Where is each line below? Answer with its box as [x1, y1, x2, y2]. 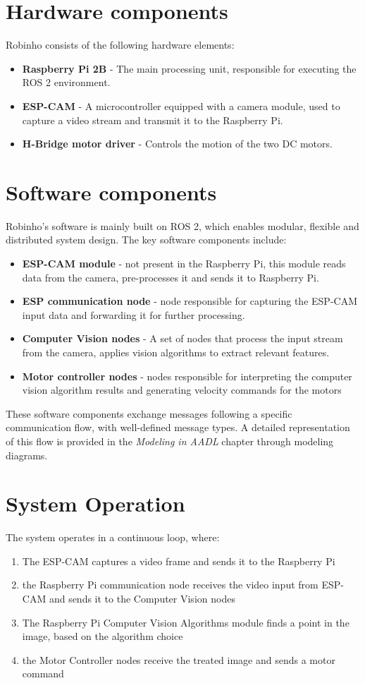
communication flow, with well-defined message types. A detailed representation [6, 420, 350, 435]
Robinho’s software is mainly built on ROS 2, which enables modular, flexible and [6, 218, 359, 233]
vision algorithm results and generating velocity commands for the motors [22, 382, 342, 397]
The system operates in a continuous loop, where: [6, 530, 220, 545]
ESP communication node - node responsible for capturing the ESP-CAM [22, 294, 357, 308]
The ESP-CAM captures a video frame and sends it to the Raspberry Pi [22, 553, 335, 568]
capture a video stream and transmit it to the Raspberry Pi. [22, 112, 283, 127]
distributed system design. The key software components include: [6, 232, 287, 247]
